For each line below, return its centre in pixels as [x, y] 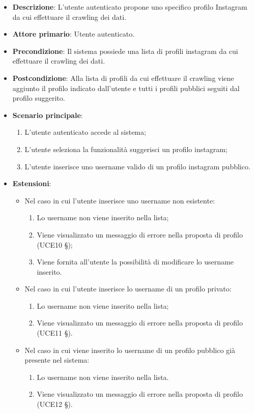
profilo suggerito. [39, 98]
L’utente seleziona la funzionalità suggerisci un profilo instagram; [126, 149]
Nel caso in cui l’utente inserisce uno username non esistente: [120, 200]
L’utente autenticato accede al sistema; [85, 132]
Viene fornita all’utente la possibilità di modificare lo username [135, 262]
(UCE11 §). [55, 333]
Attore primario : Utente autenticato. [74, 34]
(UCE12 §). [55, 404]
